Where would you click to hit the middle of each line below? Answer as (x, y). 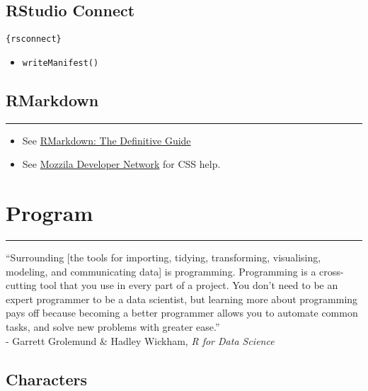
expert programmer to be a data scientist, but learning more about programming (182, 299)
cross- (332, 271)
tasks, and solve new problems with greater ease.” (113, 327)
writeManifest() (61, 63)
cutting (21, 285)
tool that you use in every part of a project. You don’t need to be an (189, 285)
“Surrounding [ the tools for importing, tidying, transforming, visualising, (163, 257)
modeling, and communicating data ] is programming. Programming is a (161, 271)
